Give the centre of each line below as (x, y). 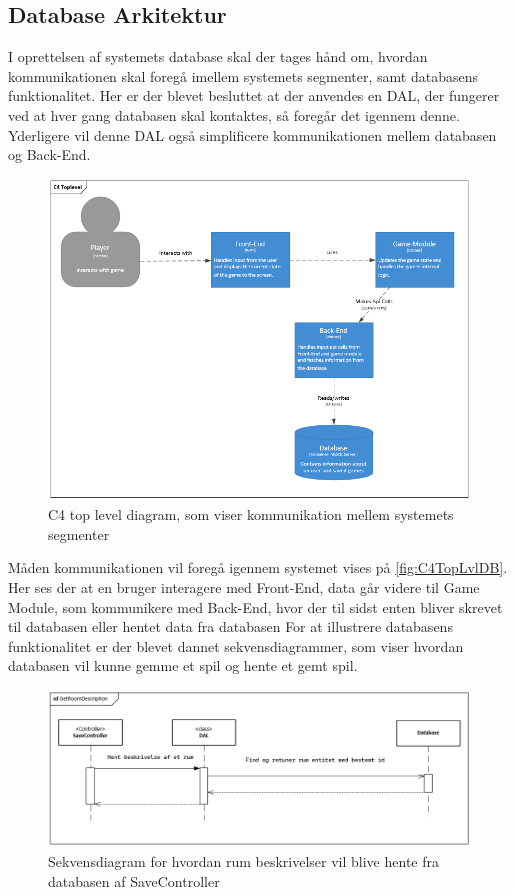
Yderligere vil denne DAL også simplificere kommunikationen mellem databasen (252, 134)
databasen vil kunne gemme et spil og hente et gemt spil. (183, 665)
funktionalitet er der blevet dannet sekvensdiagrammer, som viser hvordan (236, 645)
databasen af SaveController (134, 880)
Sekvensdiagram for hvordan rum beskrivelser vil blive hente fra (243, 860)
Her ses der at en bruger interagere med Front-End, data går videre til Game (244, 586)
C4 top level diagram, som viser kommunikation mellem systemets (251, 514)
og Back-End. (49, 154)
